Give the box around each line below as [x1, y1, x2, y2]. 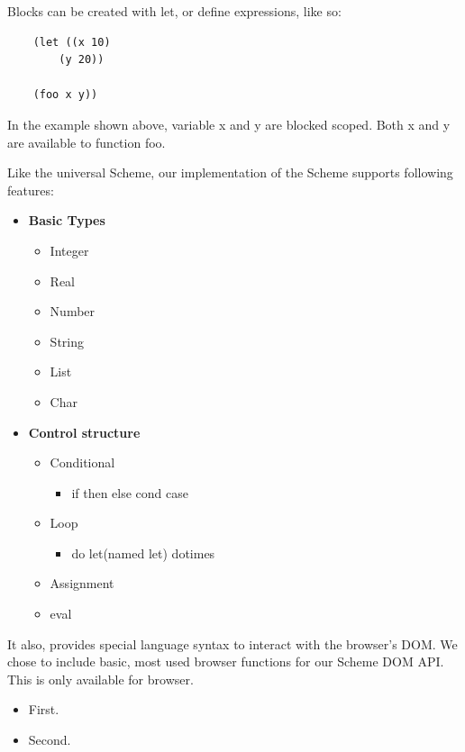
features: [7, 180, 54, 199]
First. [28, 700, 59, 719]
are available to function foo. [7, 132, 166, 151]
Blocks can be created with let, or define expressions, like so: [7, 2, 342, 20]
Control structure [28, 422, 141, 441]
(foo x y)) [32, 88, 98, 102]
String [50, 331, 84, 350]
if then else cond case [71, 483, 189, 502]
